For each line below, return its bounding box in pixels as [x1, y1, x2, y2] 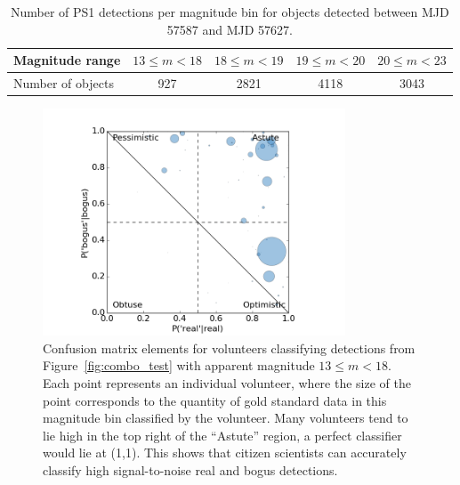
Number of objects [13, 74, 114, 93]
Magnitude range [13, 51, 121, 69]
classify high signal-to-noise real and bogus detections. [43, 460, 338, 479]
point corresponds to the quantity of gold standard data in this [43, 391, 387, 409]
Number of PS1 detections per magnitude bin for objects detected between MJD [10, 3, 449, 20]
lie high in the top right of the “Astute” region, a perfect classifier [43, 425, 402, 444]
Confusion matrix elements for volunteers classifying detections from [43, 338, 416, 357]
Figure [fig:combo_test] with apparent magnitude [43, 356, 315, 375]
